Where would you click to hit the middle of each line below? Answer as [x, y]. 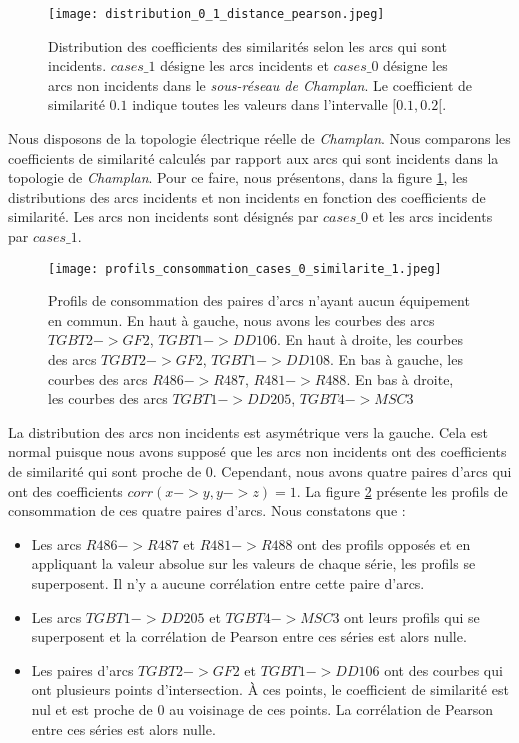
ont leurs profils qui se [412, 616]
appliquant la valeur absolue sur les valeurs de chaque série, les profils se [253, 563]
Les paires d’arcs [82, 669]
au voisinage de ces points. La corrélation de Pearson [331, 708]
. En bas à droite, [400, 378]
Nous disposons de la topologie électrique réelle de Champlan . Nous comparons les [259, 138]
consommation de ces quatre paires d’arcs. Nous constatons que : [207, 510]
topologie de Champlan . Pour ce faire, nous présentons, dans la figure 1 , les [238, 177]
